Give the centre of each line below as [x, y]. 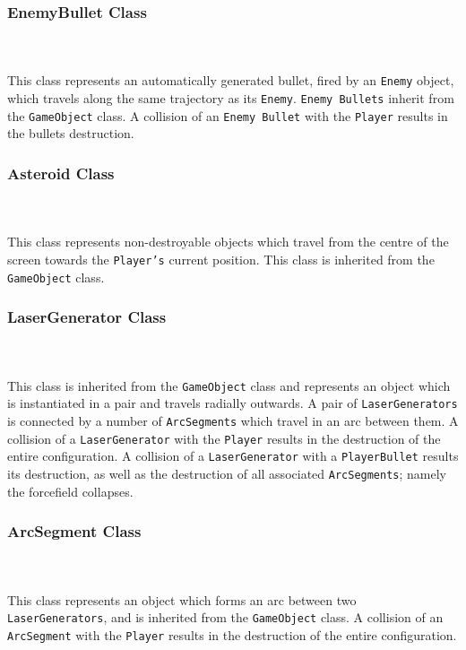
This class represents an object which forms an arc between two [182, 599]
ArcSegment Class [74, 531]
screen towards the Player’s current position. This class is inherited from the [221, 259]
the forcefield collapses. [70, 491]
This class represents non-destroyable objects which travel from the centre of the [228, 242]
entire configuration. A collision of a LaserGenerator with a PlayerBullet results [233, 456]
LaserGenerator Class [87, 317]
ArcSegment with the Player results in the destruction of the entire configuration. [232, 634]
